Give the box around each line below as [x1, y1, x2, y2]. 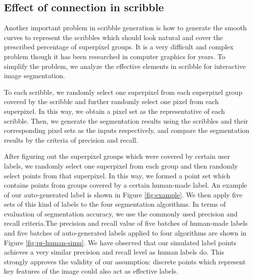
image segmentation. [4, 70, 65, 81]
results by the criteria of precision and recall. [4, 134, 138, 145]
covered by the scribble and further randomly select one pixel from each [4, 96, 219, 107]
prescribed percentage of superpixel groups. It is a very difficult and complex [4, 42, 233, 52]
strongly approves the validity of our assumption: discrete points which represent [4, 256, 246, 266]
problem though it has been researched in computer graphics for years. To [4, 51, 226, 61]
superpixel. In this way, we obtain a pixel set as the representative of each [4, 106, 225, 116]
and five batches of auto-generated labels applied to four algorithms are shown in [4, 228, 247, 238]
